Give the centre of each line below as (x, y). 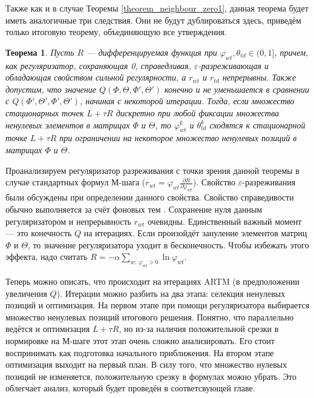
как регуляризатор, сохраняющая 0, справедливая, (98, 65)
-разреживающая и (234, 65)
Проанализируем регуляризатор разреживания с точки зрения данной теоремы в (152, 170)
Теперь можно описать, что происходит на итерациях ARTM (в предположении (152, 281)
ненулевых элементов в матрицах (68, 124)
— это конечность (39, 233)
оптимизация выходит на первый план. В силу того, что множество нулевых (146, 364)
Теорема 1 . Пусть (40, 52)
